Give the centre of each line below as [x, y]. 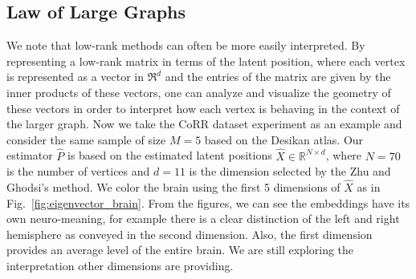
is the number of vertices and [78, 171]
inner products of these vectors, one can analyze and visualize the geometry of [199, 92]
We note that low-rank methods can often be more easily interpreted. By [186, 45]
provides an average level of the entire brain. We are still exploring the [180, 250]
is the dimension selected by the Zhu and [290, 171]
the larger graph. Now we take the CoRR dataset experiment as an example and [204, 124]
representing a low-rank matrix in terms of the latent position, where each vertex [206, 61]
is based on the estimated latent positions [169, 155]
